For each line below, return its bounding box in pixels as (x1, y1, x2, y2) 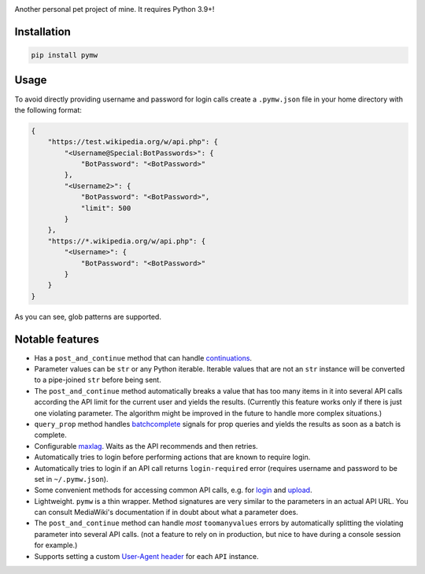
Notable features (14, 332, 100, 346)
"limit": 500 (80, 203, 131, 213)
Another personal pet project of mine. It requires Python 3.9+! (14, 5, 215, 13)
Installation (14, 24, 71, 39)
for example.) (34, 540, 78, 550)
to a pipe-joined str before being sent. (34, 375, 161, 385)
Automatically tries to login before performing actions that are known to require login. (34, 453, 311, 462)
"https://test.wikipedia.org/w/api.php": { (47, 138, 218, 146)
